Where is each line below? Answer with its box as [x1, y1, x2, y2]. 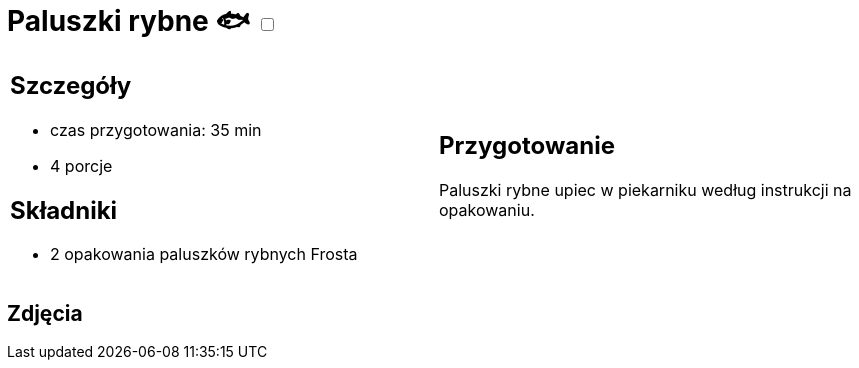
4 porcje [50, 155, 113, 176]
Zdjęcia [7, 300, 83, 326]
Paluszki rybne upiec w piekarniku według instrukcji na [439, 180, 852, 201]
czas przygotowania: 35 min [50, 119, 262, 140]
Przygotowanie [439, 131, 615, 161]
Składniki [10, 195, 118, 225]
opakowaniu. [439, 200, 535, 221]
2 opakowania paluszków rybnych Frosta [50, 244, 358, 265]
